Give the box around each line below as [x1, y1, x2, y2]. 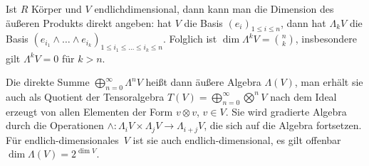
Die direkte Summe [6, 74, 90, 89]
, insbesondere [295, 31, 357, 46]
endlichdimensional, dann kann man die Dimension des [94, 1, 334, 16]
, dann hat [281, 15, 326, 30]
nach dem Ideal [270, 89, 337, 104]
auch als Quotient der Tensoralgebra [6, 89, 165, 104]
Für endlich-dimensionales [6, 132, 119, 147]
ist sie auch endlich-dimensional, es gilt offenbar [132, 132, 341, 147]
